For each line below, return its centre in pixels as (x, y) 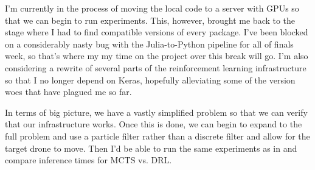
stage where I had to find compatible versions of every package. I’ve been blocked (157, 32)
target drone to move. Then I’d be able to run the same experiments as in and (151, 148)
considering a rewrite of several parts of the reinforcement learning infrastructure (156, 67)
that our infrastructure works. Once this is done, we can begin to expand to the (154, 124)
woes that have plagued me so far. (68, 92)
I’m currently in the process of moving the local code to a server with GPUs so (152, 8)
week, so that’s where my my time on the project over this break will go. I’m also (157, 56)
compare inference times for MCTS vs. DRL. (88, 160)
